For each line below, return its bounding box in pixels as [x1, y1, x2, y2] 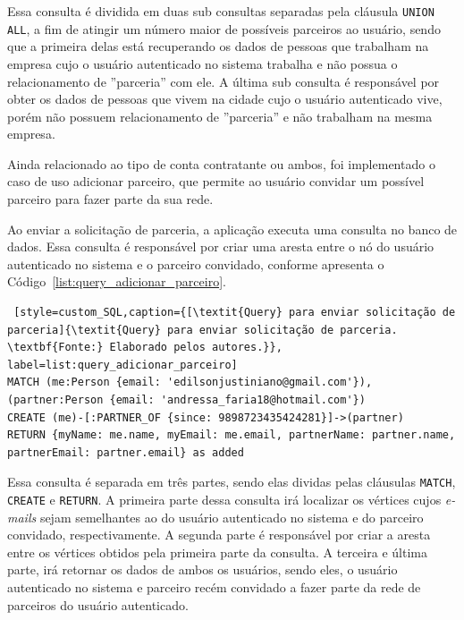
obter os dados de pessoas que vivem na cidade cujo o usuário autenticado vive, [7, 89, 443, 108]
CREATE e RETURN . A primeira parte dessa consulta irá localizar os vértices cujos [7, 490, 442, 509]
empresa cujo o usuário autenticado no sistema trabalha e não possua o [7, 54, 398, 72]
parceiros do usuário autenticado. [7, 595, 189, 614]
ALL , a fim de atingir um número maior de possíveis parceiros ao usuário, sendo [7, 19, 441, 38]
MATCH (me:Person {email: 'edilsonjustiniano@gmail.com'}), [7, 376, 373, 389]
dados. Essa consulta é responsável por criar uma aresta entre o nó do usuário [7, 237, 434, 256]
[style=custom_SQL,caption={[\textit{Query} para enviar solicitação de [13, 306, 456, 319]
